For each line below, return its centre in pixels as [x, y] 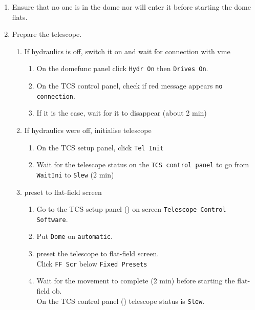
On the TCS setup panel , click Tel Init [100, 147]
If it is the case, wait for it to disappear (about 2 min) [122, 113]
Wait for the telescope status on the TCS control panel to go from [143, 164]
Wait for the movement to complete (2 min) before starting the [136, 281]
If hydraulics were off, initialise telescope [88, 130]
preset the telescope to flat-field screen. [98, 253]
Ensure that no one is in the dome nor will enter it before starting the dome [131, 7]
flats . [20, 17]
